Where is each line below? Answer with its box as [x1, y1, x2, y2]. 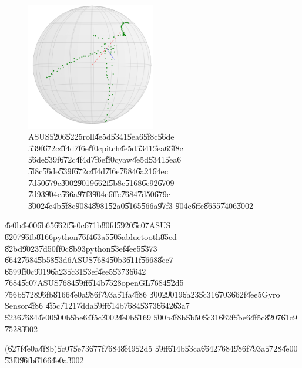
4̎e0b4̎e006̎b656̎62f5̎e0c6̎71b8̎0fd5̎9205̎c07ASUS [5, 219, 171, 231]
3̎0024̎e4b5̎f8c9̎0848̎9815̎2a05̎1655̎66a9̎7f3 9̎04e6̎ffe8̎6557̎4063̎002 [28, 199, 254, 211]
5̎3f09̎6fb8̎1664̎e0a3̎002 [5, 353, 84, 366]
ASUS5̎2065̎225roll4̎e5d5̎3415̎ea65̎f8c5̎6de [28, 130, 175, 143]
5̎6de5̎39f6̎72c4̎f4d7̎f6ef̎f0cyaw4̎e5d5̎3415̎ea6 [28, 153, 182, 166]
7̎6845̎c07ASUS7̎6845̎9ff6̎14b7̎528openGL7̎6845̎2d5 [5, 276, 184, 289]
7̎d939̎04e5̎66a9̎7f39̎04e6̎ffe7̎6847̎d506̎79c [28, 188, 170, 200]
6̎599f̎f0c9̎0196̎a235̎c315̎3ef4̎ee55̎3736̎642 [5, 265, 146, 277]
